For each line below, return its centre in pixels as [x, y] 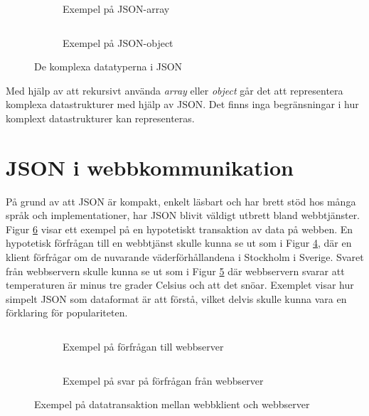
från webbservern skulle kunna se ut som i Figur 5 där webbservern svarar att [175, 271]
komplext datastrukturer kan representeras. [100, 118]
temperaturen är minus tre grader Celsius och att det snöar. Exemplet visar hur [180, 285]
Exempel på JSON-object [118, 42]
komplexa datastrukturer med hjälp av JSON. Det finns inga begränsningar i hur [182, 104]
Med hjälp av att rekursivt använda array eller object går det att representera [175, 90]
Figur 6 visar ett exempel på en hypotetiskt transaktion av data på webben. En [180, 229]
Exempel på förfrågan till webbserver [143, 347]
